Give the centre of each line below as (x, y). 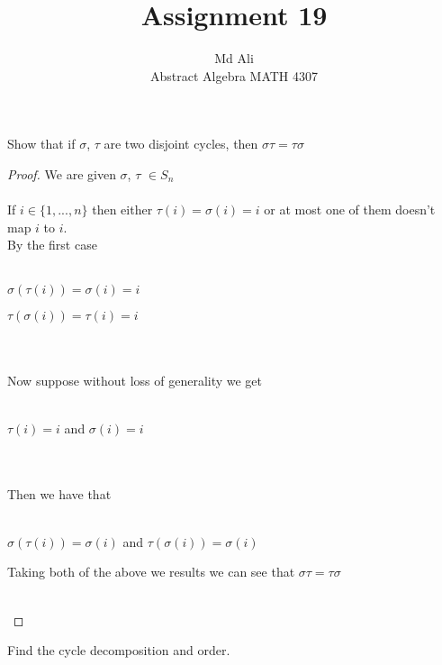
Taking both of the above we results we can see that (151, 572)
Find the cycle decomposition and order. (119, 650)
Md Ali (234, 58)
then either (122, 210)
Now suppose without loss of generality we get (135, 380)
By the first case (52, 245)
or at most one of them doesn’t (350, 210)
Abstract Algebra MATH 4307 (234, 75)
